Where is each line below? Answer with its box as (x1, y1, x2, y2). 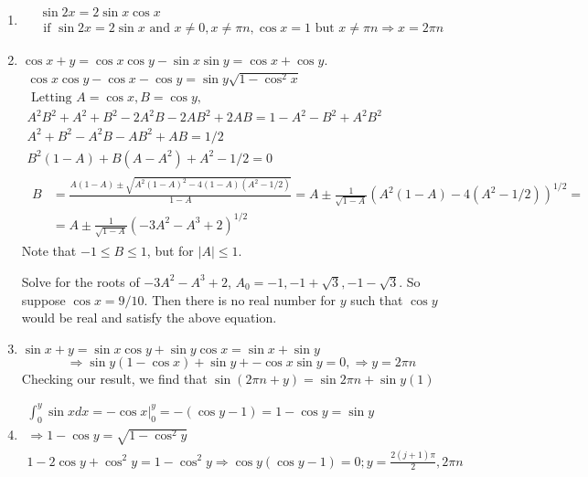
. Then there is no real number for (144, 290, 337, 309)
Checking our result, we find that (21, 368, 208, 387)
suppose (21, 290, 66, 309)
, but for (146, 241, 194, 260)
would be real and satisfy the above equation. (21, 308, 277, 327)
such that (350, 290, 403, 309)
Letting (31, 90, 72, 104)
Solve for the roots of (21, 271, 140, 291)
